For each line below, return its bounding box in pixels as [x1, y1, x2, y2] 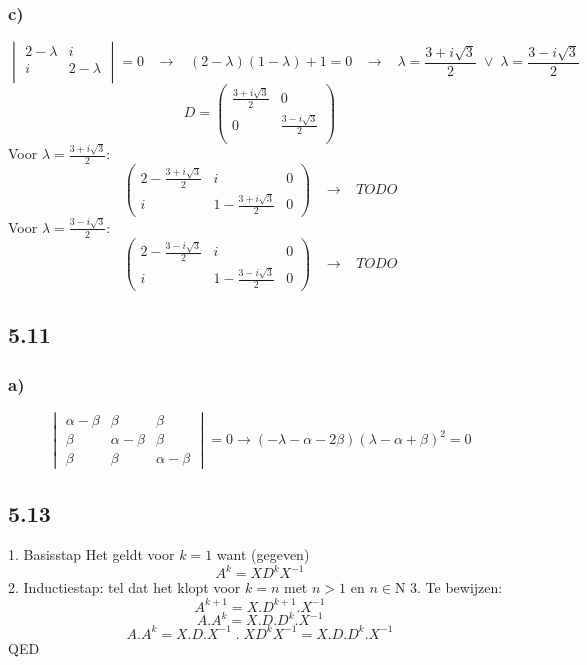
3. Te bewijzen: [410, 577, 503, 598]
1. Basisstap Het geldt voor [8, 544, 175, 565]
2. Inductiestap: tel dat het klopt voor [8, 577, 241, 598]
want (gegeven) [216, 544, 310, 565]
